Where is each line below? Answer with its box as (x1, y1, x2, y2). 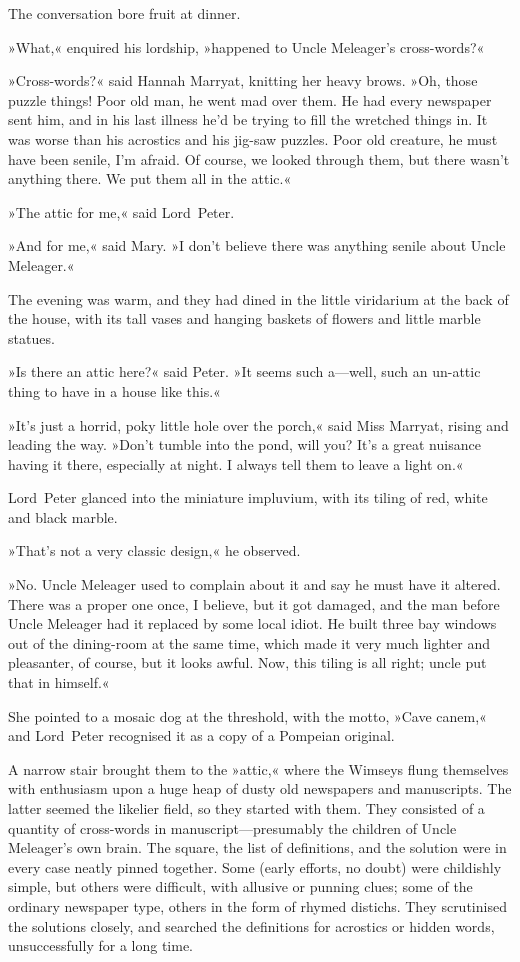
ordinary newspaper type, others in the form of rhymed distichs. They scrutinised (8, 895, 507, 916)
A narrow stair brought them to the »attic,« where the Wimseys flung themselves (8, 758, 509, 779)
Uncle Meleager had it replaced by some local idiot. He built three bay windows (8, 613, 497, 634)
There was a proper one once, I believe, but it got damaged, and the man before (8, 593, 500, 614)
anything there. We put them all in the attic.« (8, 168, 292, 189)
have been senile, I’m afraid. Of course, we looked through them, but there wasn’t (8, 148, 510, 169)
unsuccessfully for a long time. (8, 935, 193, 956)
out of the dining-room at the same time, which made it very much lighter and (8, 632, 491, 653)
